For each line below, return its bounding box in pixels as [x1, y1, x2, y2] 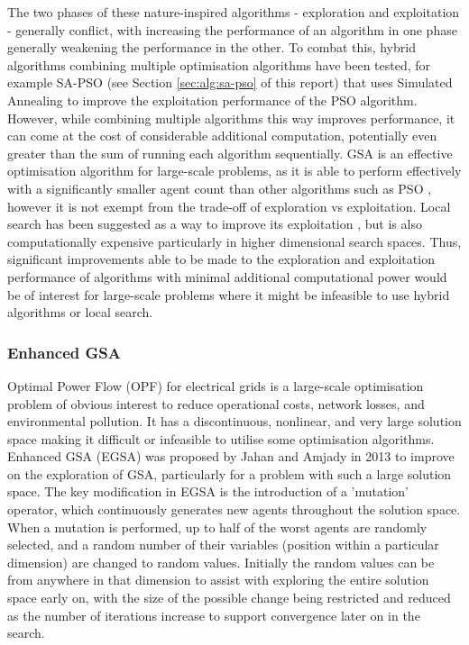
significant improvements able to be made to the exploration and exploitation [7, 250, 435, 268]
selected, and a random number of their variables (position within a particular [7, 535, 439, 554]
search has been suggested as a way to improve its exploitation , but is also [7, 214, 422, 233]
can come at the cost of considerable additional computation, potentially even [7, 126, 437, 145]
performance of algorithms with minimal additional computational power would [7, 267, 447, 286]
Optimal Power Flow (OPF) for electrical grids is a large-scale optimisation [7, 376, 424, 395]
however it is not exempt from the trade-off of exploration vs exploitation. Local [7, 196, 451, 215]
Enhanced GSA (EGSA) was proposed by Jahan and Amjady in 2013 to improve [7, 447, 455, 466]
